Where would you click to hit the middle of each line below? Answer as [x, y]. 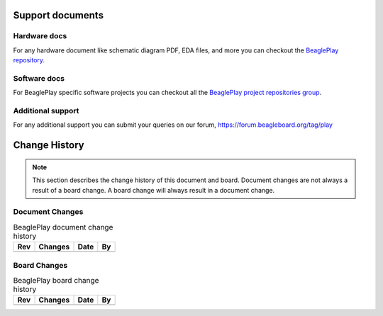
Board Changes [40, 265]
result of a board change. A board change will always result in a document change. [154, 190]
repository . [29, 60]
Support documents [59, 15]
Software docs [39, 78]
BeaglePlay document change [63, 227]
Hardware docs [40, 36]
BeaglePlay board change [56, 281]
